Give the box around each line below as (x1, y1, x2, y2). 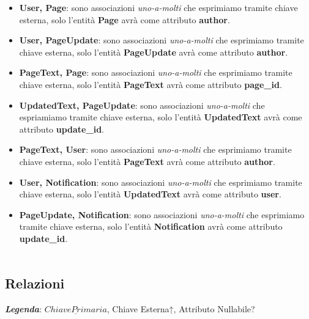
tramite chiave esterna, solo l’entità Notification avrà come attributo (19, 220, 283, 233)
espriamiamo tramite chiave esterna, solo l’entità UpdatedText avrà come (19, 111, 302, 123)
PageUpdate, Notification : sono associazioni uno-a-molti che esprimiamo (19, 208, 305, 221)
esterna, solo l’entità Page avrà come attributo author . (19, 13, 230, 26)
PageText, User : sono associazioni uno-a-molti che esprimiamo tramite (19, 143, 292, 156)
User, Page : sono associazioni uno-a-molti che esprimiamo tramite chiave (19, 1, 298, 13)
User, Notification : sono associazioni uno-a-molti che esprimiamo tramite (19, 175, 302, 188)
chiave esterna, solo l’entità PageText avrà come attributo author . (19, 155, 275, 167)
